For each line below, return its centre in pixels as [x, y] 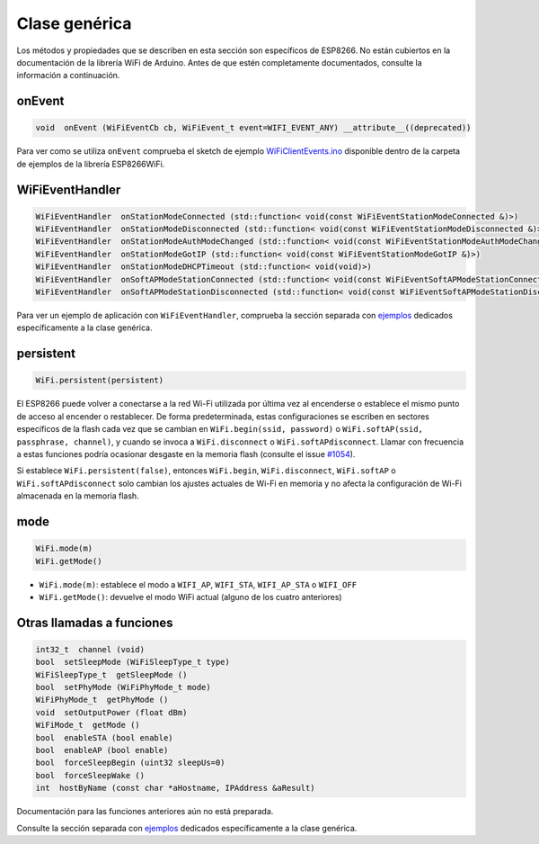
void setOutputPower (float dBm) [111, 712]
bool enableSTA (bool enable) [105, 737]
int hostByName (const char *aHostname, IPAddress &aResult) [175, 788]
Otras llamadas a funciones [95, 622]
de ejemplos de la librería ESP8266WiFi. [91, 164]
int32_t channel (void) [90, 649]
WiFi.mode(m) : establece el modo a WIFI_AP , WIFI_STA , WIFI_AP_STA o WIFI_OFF [198, 584]
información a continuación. [68, 76]
